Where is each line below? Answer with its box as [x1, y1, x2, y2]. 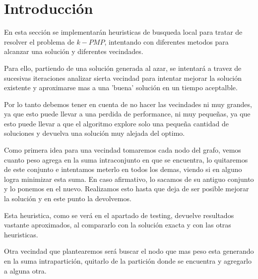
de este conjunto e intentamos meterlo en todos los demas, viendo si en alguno [4, 164, 242, 174]
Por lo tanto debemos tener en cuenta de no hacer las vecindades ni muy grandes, [4, 99, 252, 109]
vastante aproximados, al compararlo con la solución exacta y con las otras [4, 220, 231, 230]
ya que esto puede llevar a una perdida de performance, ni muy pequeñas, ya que [4, 109, 251, 119]
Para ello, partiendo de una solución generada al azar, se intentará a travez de [4, 62, 242, 73]
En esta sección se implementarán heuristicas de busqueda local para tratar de [4, 27, 243, 37]
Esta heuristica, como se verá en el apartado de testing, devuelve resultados [4, 210, 234, 220]
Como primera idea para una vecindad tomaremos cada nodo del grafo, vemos [4, 145, 241, 155]
